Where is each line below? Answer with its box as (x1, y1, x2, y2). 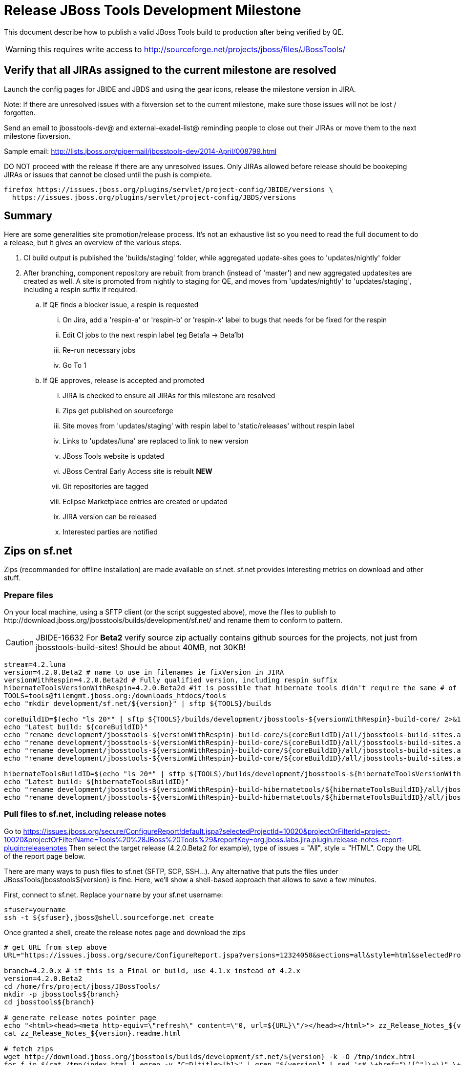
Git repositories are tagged (63, 482, 148, 491)
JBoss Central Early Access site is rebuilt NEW (63, 467, 212, 476)
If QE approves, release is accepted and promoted (43, 376, 205, 385)
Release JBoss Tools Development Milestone (4, 2, 301, 19)
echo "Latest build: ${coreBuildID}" (4, 723, 148, 731)
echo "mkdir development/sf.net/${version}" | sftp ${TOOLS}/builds (4, 700, 272, 708)
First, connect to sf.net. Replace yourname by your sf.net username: (4, 890, 223, 899)
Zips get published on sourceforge (63, 406, 173, 415)
